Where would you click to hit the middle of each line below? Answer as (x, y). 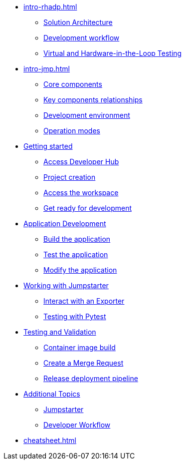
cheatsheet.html (50, 440)
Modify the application (80, 270)
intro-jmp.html (47, 69)
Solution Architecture (78, 22)
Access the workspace (81, 193)
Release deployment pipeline (91, 378)
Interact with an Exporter (84, 301)
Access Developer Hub (81, 162)
